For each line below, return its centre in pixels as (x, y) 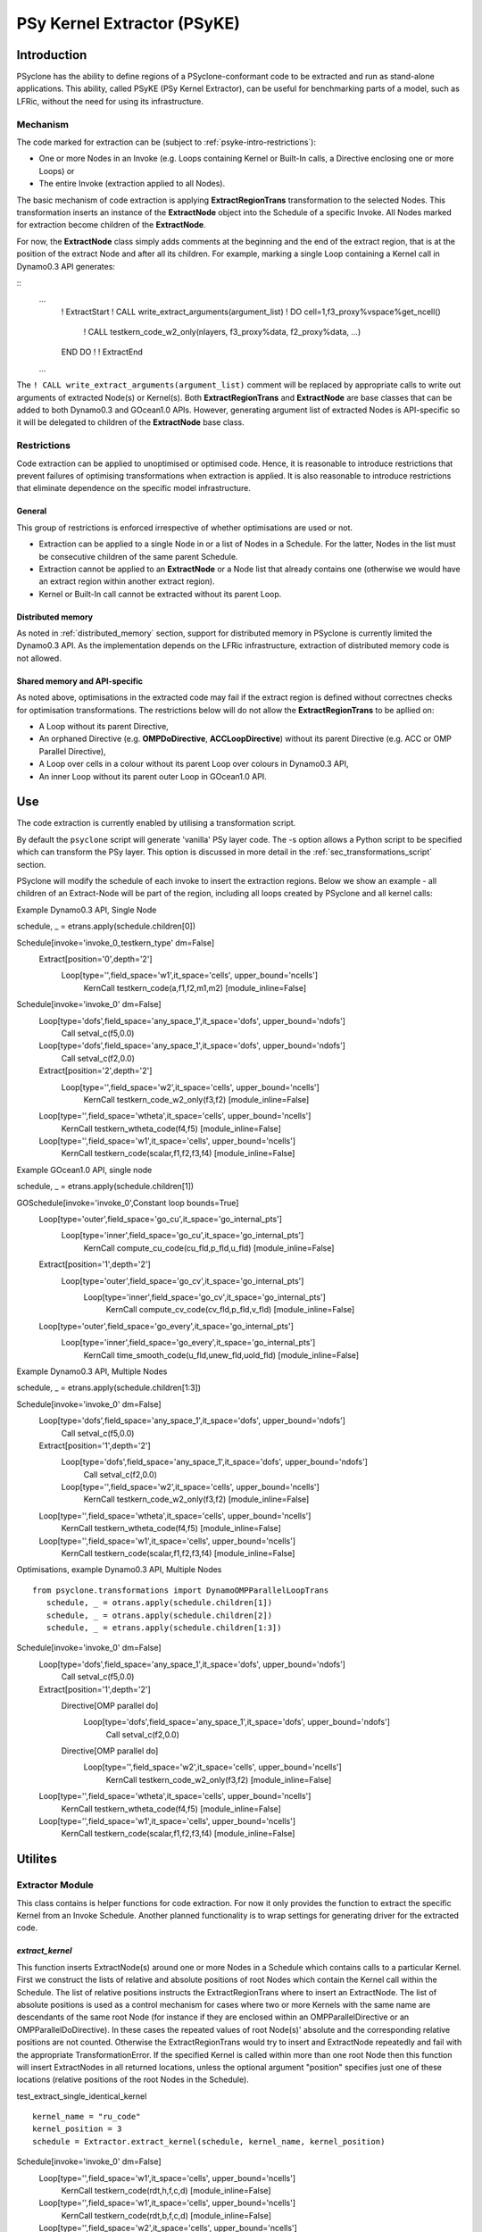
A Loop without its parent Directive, (104, 727)
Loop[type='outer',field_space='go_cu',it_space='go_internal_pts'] (161, 1220)
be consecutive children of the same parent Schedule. (138, 556)
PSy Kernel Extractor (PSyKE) (129, 23)
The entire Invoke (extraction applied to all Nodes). (132, 184)
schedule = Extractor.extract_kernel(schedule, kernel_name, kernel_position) (209, 2141)
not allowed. (39, 658)
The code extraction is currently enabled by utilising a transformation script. (156, 823)
